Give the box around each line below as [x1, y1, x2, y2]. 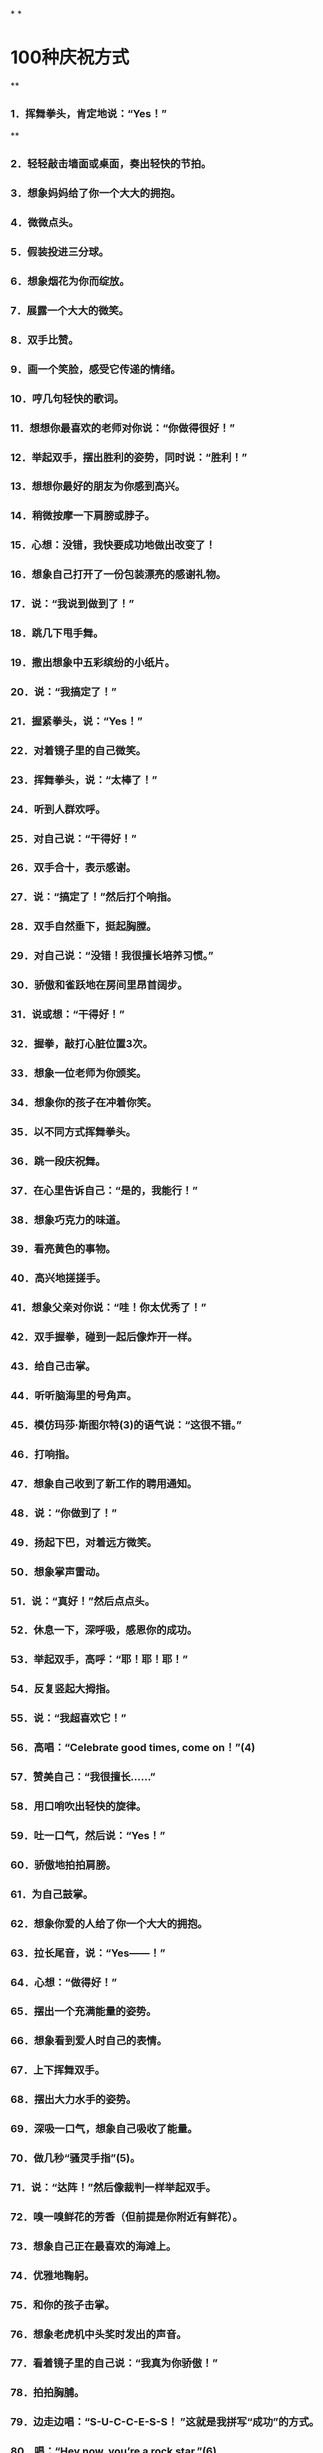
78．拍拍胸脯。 [10, 2386, 85, 2400]
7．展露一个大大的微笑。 [10, 303, 130, 317]
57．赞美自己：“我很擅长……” [10, 1770, 157, 1784]
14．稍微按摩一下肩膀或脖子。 [10, 509, 155, 523]
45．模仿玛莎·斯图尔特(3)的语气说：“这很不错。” [10, 1418, 242, 1432]
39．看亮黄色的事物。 [10, 1242, 117, 1256]
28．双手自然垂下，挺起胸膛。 [10, 919, 157, 933]
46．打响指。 [10, 1447, 76, 1461]
